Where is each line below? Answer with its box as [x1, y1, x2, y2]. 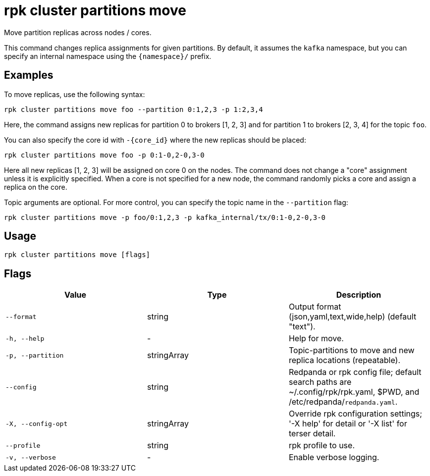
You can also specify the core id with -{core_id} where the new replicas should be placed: [4, 135, 306, 144]
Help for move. [288, 333, 344, 344]
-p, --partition [5, 351, 64, 359]
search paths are [288, 377, 352, 387]
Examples [4, 69, 54, 82]
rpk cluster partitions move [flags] [4, 251, 151, 259]
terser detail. [288, 428, 336, 439]
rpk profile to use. [288, 440, 355, 451]
